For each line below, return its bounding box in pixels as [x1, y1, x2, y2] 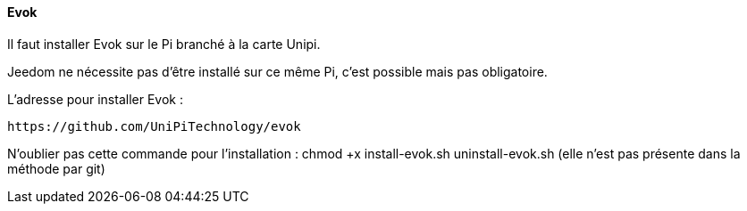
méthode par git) [7, 160, 105, 176]
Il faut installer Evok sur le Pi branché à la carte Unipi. [7, 36, 321, 52]
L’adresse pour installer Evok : [7, 91, 183, 107]
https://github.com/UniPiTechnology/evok [7, 118, 301, 134]
